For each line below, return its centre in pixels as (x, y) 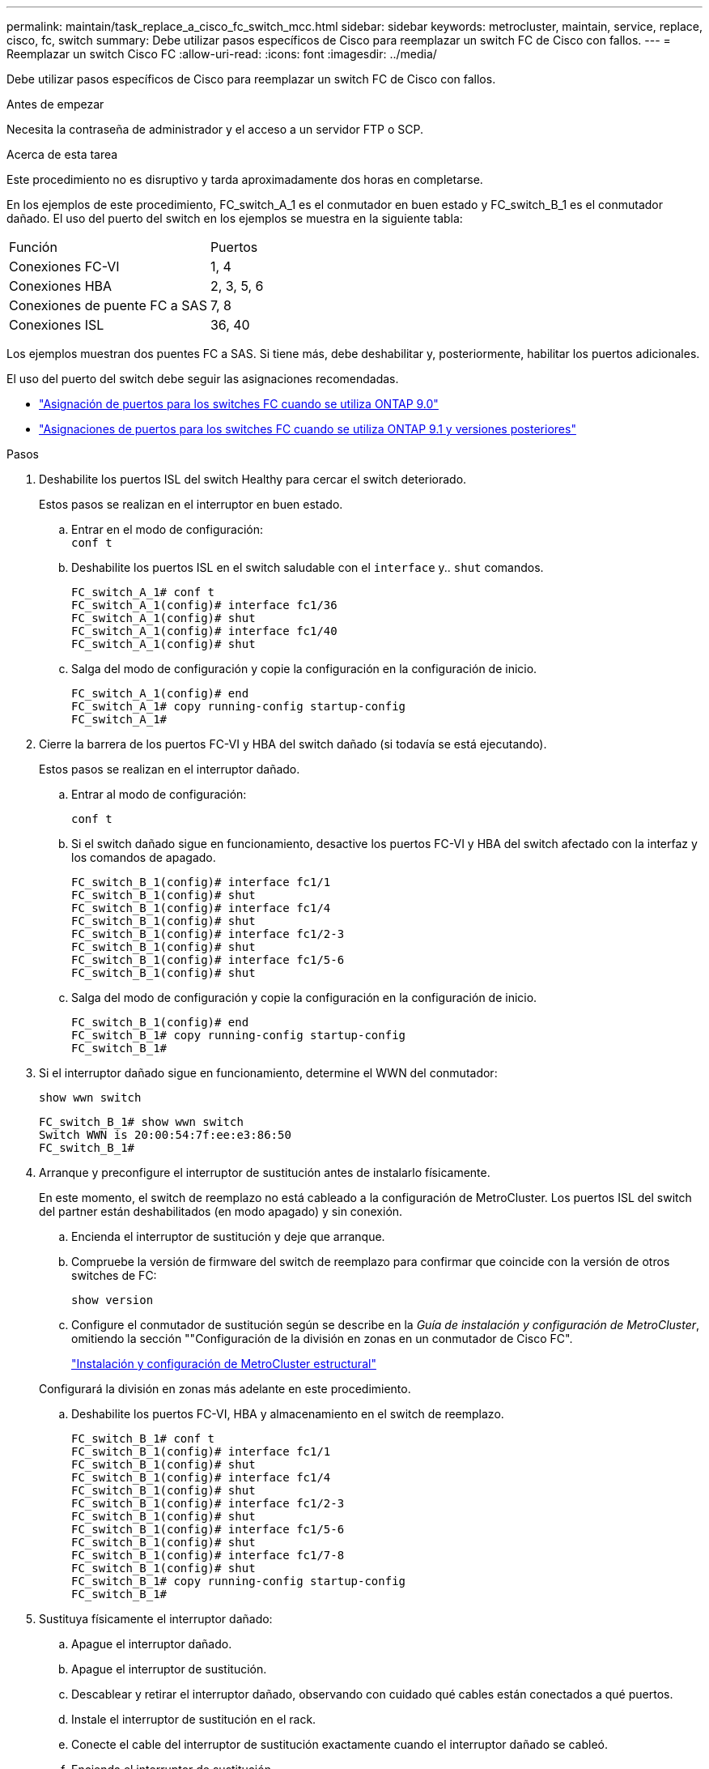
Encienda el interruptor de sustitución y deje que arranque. (228, 1236)
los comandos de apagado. (144, 857)
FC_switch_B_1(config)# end (160, 1022)
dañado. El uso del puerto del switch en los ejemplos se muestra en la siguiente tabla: (235, 218)
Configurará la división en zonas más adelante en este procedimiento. (225, 1389)
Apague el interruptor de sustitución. (169, 1669)
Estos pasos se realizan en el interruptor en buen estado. (191, 504)
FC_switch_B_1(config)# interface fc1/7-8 (208, 1555)
